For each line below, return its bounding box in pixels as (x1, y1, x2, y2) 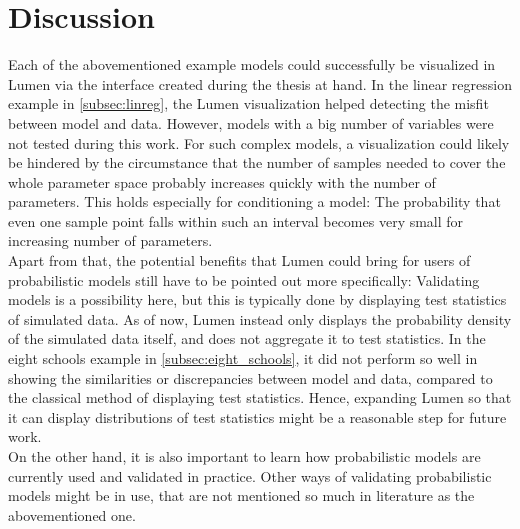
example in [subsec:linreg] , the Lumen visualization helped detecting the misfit (8, 93, 489, 114)
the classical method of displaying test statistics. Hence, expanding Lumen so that (8, 387, 512, 408)
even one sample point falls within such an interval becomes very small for (8, 210, 464, 231)
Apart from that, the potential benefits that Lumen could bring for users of (8, 250, 471, 271)
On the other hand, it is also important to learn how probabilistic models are (8, 446, 481, 466)
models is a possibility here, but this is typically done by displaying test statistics (8, 289, 507, 310)
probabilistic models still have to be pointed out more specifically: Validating (8, 269, 480, 290)
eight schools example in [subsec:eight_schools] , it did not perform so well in (8, 348, 478, 369)
